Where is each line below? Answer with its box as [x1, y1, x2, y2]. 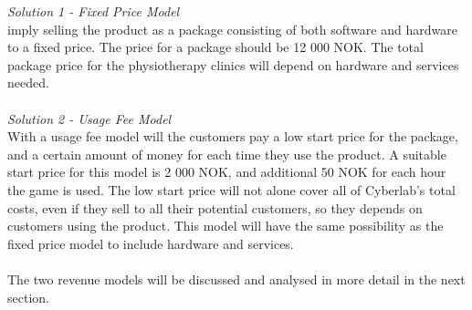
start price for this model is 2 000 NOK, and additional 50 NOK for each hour [7, 162, 446, 181]
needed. [7, 73, 49, 92]
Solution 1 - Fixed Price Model [7, 2, 180, 20]
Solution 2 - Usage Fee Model [7, 108, 172, 128]
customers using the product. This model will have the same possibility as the [7, 216, 444, 235]
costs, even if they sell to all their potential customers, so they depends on [7, 198, 423, 217]
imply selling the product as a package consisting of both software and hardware [7, 19, 457, 38]
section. [7, 287, 49, 306]
